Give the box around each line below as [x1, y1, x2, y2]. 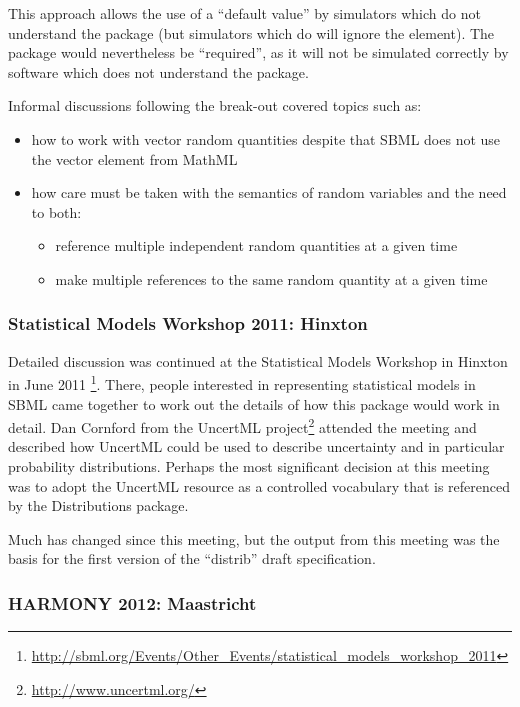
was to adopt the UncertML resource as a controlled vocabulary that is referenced [8, 475, 511, 496]
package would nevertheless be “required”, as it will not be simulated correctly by [8, 42, 509, 63]
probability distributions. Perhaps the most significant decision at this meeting [8, 456, 490, 477]
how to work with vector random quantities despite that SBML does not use [31, 128, 501, 149]
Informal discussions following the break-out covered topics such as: [8, 95, 422, 116]
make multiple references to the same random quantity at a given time [55, 268, 488, 289]
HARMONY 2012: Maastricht [8, 590, 257, 615]
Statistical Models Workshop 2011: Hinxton [8, 311, 368, 336]
